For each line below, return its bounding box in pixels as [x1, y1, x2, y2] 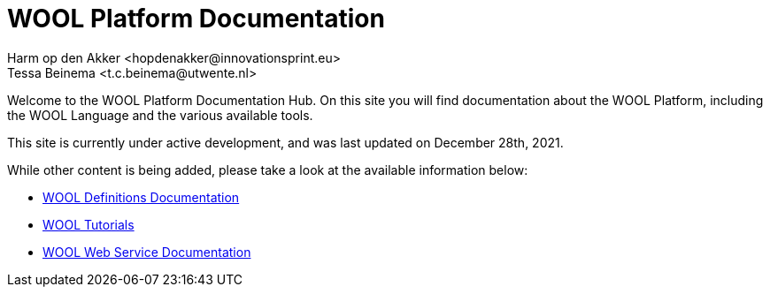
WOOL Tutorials [42, 216, 135, 232]
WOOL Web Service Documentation [42, 244, 251, 260]
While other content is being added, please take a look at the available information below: [7, 162, 528, 177]
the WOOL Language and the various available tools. [7, 107, 313, 123]
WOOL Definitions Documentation [42, 189, 240, 205]
